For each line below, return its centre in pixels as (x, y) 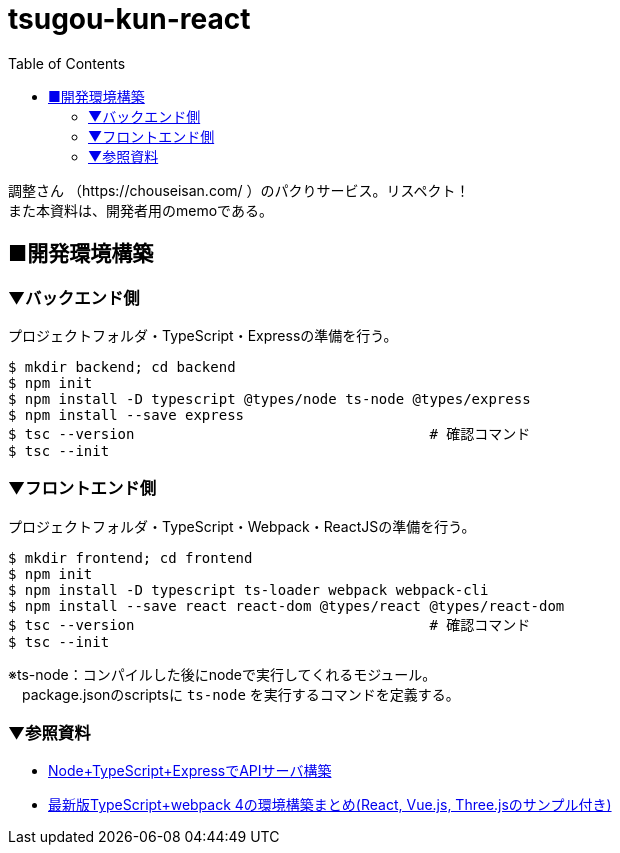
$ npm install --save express (126, 414)
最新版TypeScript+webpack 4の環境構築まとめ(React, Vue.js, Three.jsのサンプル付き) (330, 805)
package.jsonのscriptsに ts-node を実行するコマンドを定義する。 (240, 694)
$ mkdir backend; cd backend (122, 366)
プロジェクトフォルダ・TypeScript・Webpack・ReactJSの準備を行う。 (242, 526)
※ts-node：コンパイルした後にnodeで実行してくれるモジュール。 (222, 674)
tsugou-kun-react (129, 19)
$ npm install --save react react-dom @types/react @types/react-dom (286, 605)
